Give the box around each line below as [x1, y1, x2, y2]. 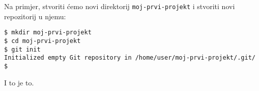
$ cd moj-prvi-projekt [4, 37, 81, 44]
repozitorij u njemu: [4, 11, 66, 21]
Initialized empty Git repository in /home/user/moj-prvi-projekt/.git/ [4, 54, 255, 62]
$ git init [4, 45, 41, 53]
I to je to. [4, 77, 34, 87]
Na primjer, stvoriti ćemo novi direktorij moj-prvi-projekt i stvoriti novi [4, 1, 235, 11]
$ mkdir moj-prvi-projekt [4, 29, 92, 36]
